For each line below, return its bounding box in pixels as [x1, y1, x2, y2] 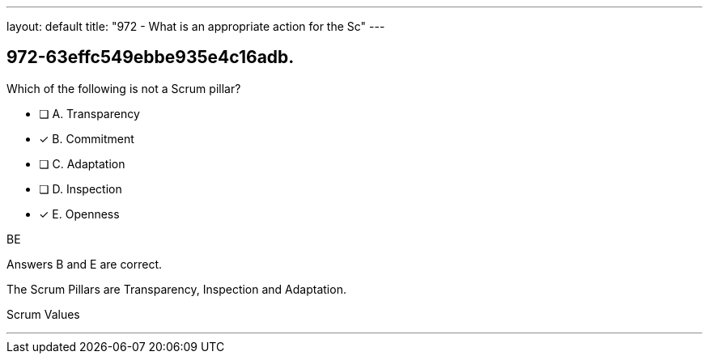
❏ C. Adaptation [39, 156, 125, 171]
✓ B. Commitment [39, 131, 134, 146]
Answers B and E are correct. [6, 256, 163, 271]
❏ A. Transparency [39, 106, 140, 121]
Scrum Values [6, 307, 80, 321]
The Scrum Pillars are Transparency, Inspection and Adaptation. [6, 282, 346, 296]
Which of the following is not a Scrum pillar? [6, 81, 241, 95]
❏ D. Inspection [39, 181, 122, 196]
